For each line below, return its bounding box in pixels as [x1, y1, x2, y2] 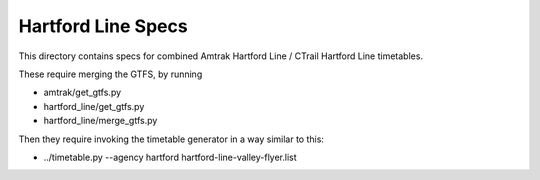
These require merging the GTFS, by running [18, 68, 203, 80]
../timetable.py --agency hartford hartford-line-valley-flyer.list [43, 151, 297, 163]
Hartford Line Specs [18, 15, 189, 37]
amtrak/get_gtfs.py [43, 86, 122, 99]
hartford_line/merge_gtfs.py [43, 115, 158, 127]
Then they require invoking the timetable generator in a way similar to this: [18, 133, 325, 145]
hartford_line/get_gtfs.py [43, 100, 145, 112]
